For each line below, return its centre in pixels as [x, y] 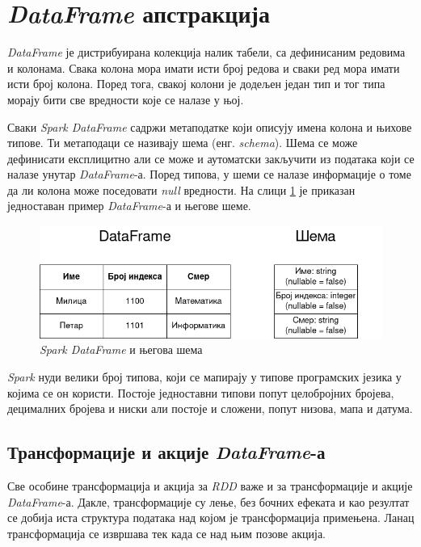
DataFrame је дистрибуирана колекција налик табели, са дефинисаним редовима [206, 52]
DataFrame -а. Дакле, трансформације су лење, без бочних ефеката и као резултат [208, 501]
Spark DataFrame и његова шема [121, 349]
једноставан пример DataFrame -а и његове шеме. [129, 206]
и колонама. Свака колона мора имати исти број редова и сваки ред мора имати [204, 67]
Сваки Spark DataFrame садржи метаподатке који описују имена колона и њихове [210, 126]
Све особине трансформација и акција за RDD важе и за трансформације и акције [210, 485]
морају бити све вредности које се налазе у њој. [126, 99]
